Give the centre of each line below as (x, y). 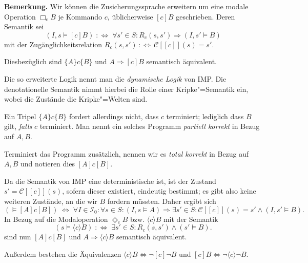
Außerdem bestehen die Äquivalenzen (63, 253)
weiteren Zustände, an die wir (51, 201)
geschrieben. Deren (206, 16)
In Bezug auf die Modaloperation (56, 219)
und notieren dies (48, 164)
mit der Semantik (191, 219)
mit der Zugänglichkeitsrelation (53, 44)
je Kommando (80, 16)
